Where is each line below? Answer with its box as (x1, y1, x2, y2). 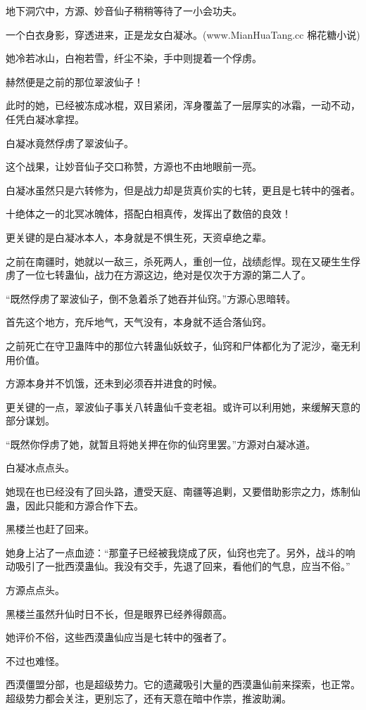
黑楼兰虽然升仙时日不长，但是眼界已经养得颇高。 (6, 606, 232, 621)
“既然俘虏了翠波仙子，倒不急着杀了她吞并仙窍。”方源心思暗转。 (6, 291, 296, 305)
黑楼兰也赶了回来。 (6, 521, 94, 536)
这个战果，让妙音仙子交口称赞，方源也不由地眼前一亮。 (6, 159, 262, 174)
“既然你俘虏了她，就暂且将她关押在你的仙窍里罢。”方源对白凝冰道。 (6, 436, 316, 451)
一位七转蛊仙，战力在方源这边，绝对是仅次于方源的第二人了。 (25, 267, 311, 282)
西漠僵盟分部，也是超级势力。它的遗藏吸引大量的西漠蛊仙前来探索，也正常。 (6, 677, 360, 692)
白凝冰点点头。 (6, 460, 75, 475)
